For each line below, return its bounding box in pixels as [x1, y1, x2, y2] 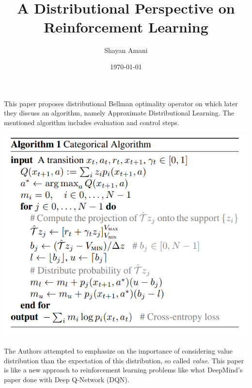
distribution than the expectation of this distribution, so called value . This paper [4, 355, 244, 365]
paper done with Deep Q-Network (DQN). [4, 374, 129, 384]
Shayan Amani [104, 45, 148, 55]
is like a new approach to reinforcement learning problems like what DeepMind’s [4, 365, 243, 375]
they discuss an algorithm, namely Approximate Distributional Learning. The [4, 108, 235, 118]
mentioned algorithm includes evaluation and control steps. [4, 117, 179, 127]
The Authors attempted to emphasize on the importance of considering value [4, 345, 233, 356]
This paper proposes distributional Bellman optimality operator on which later [4, 98, 238, 108]
